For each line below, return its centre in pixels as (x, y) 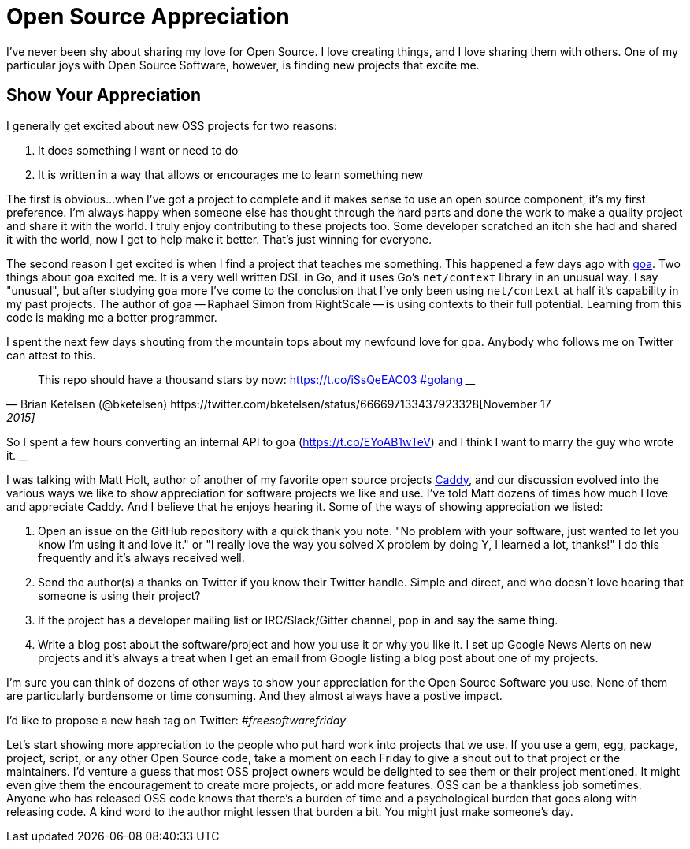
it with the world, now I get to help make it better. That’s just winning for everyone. (219, 239)
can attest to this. (51, 355)
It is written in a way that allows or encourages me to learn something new (231, 174)
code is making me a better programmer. (112, 317)
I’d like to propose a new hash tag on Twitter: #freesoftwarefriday (176, 720)
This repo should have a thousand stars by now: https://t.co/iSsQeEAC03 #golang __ (257, 379)
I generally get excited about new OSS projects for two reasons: (172, 125)
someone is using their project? (119, 595)
